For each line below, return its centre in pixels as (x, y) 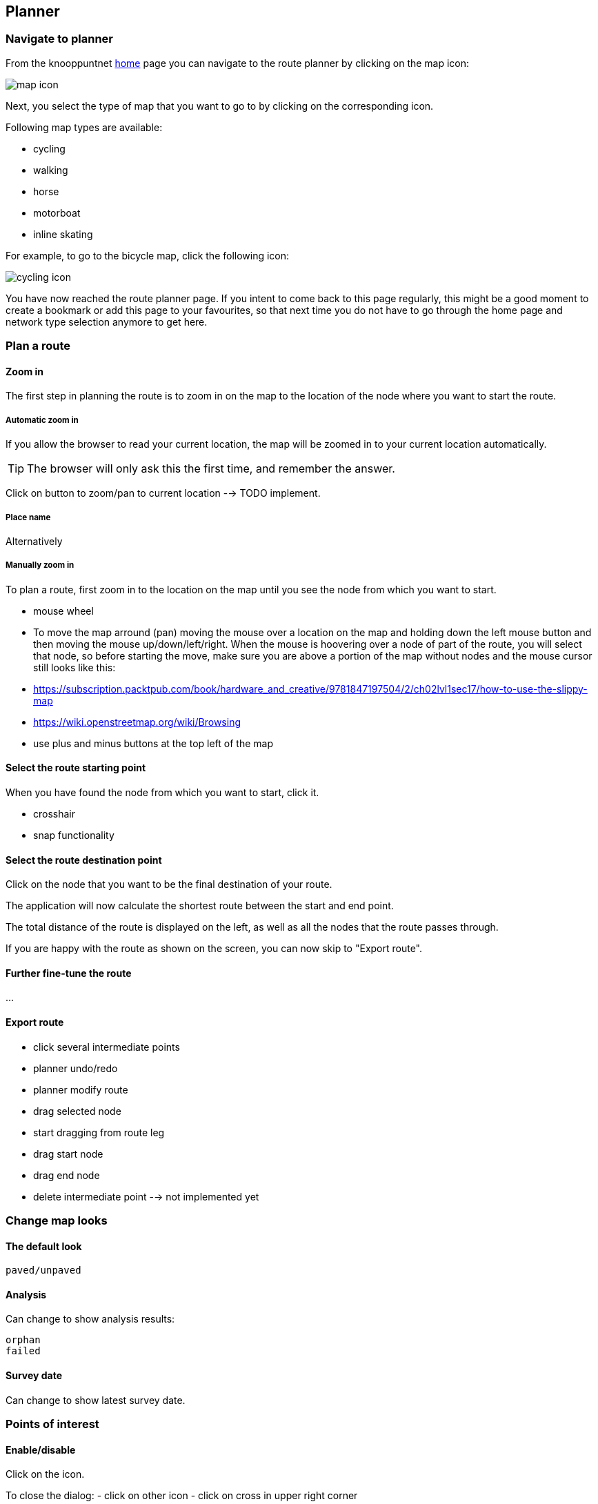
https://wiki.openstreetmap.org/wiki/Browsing (137, 722)
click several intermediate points (107, 1047)
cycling (49, 148)
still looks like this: (74, 667)
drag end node (67, 1175)
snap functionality (74, 835)
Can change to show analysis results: (90, 1319)
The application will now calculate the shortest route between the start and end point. (200, 906)
